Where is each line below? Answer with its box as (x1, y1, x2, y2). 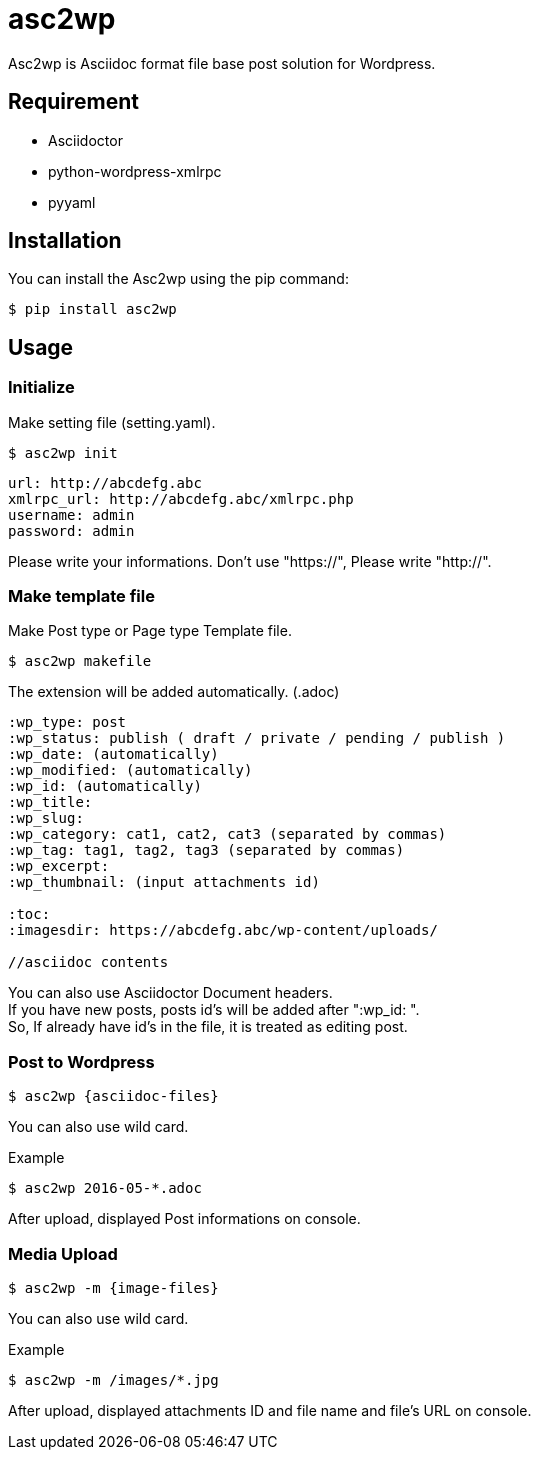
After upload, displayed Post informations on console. (8, 1210, 361, 1228)
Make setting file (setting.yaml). (8, 413, 216, 431)
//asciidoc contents (8, 954, 169, 971)
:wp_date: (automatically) (8, 746, 219, 763)
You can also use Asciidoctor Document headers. (8, 984, 333, 1002)
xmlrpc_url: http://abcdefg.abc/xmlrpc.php (8, 490, 354, 507)
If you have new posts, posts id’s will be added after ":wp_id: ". (8, 1001, 420, 1019)
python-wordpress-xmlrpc (48, 162, 222, 180)
